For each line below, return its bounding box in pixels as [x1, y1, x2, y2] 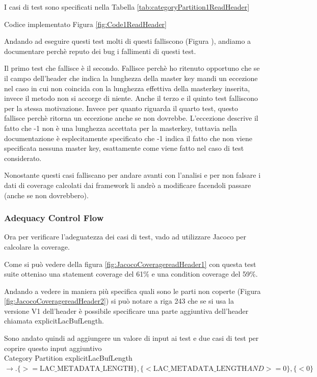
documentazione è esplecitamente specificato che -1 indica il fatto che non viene [4, 132, 252, 143]
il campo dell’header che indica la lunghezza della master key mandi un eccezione [4, 72, 258, 83]
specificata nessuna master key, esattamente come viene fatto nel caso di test [4, 143, 244, 153]
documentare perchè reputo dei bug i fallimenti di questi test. [4, 45, 196, 56]
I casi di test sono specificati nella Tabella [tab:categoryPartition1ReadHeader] [4, 2, 250, 12]
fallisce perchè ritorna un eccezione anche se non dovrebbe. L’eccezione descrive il [4, 113, 258, 123]
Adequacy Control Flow [4, 211, 104, 224]
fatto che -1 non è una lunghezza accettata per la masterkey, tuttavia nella [4, 122, 237, 133]
